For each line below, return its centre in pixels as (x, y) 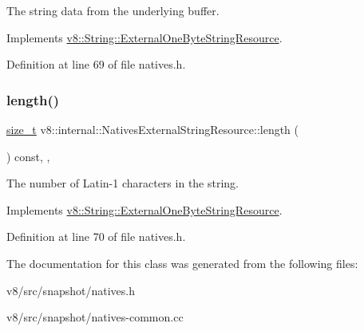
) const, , (28, 156)
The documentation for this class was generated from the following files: (182, 263)
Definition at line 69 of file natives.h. (96, 64)
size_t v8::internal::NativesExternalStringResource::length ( (152, 129)
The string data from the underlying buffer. (113, 10)
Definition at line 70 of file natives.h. (96, 236)
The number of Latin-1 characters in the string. (123, 183)
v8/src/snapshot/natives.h (71, 290)
